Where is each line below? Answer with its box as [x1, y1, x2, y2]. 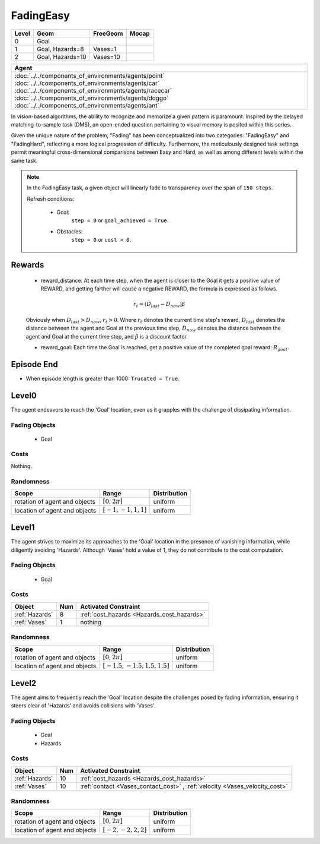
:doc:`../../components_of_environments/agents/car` [14, 79, 160, 87]
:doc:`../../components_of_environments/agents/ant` [14, 101, 159, 109]
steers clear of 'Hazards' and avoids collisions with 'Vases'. [11, 702, 156, 709]
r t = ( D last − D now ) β [133, 301, 185, 309]
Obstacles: [56, 227, 83, 235]
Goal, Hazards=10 [36, 52, 87, 61]
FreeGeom [92, 29, 123, 37]
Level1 [11, 523, 35, 533]
